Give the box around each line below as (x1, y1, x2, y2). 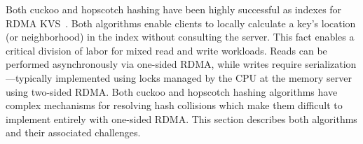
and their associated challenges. (6, 125, 141, 140)
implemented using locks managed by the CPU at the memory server (55, 70, 352, 85)
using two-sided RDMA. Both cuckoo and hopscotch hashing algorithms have (6, 84, 338, 99)
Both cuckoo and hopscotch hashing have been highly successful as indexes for (6, 2, 342, 16)
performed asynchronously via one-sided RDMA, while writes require (6, 57, 302, 71)
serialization (305, 57, 357, 71)
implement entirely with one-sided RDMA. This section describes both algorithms (6, 111, 357, 126)
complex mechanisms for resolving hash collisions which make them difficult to (6, 98, 343, 113)
